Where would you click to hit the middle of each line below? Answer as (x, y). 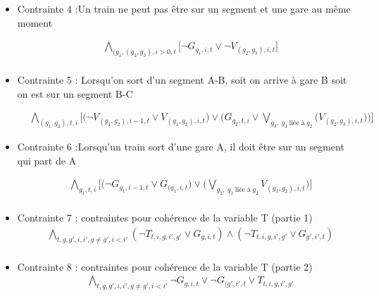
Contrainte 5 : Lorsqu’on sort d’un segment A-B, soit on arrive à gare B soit (182, 80)
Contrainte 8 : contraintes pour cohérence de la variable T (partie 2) (165, 266)
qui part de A (47, 160)
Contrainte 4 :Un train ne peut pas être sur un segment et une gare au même (184, 8)
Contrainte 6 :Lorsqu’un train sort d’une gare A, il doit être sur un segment (181, 147)
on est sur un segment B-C (75, 93)
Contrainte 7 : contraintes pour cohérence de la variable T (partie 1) (165, 218)
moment (35, 22)
